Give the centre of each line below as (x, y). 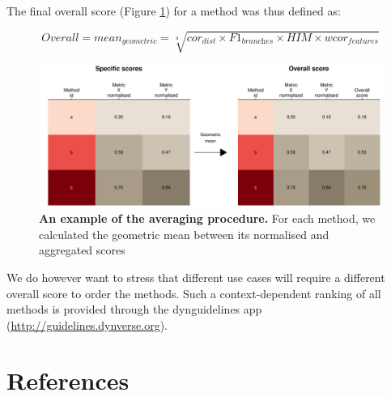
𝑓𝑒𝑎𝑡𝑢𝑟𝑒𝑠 (363, 42)
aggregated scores (82, 250)
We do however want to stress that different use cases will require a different (196, 277)
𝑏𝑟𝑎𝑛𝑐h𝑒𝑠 (257, 42)
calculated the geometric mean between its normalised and (184, 234)
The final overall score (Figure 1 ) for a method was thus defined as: (174, 11)
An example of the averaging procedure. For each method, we (207, 218)
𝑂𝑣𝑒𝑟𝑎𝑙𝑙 (60, 38)
